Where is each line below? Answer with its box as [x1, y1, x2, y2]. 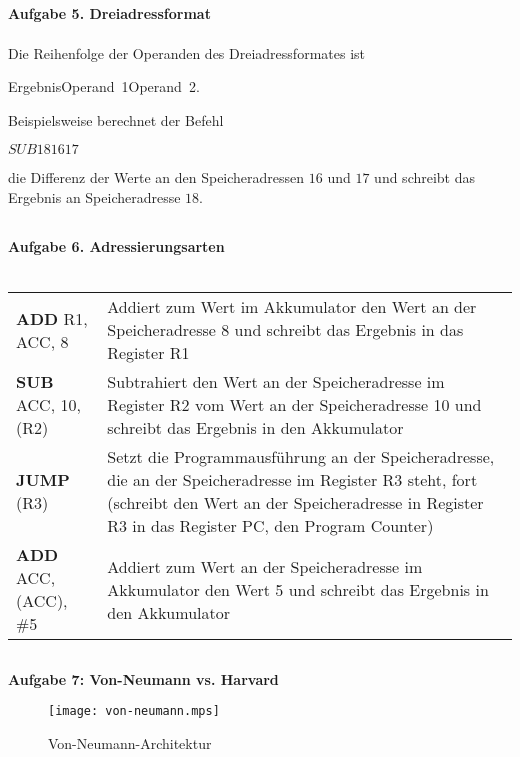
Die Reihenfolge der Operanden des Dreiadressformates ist [8, 42, 365, 63]
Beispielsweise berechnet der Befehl [8, 109, 224, 130]
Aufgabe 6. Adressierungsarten [8, 235, 225, 256]
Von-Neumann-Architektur [48, 732, 212, 753]
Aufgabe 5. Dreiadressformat [8, 3, 211, 24]
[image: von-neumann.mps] [48, 704, 220, 719]
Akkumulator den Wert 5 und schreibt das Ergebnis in [107, 577, 489, 601]
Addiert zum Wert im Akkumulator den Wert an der [107, 295, 477, 319]
